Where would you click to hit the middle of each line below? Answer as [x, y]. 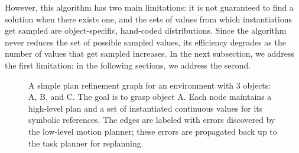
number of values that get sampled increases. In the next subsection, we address [149, 53]
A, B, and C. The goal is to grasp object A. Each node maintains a [150, 97]
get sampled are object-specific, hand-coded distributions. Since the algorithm [146, 30]
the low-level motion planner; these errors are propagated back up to [153, 131]
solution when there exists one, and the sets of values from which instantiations [149, 19]
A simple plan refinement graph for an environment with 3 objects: [150, 85]
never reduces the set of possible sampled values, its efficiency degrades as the [145, 42]
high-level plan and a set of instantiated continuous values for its [146, 108]
